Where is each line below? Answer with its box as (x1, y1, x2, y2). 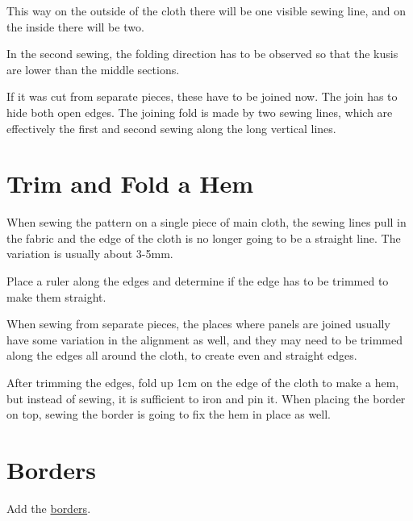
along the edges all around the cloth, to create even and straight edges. (6, 347, 357, 364)
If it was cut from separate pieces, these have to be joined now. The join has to (6, 88, 398, 105)
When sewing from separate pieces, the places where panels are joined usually (6, 315, 390, 332)
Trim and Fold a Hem (6, 167, 254, 200)
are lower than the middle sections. (6, 60, 180, 77)
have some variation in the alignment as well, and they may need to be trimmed (6, 331, 403, 348)
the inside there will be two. (6, 18, 144, 35)
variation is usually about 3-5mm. (6, 245, 173, 262)
